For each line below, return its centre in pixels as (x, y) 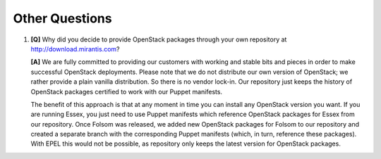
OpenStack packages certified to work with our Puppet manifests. (126, 91)
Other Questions (62, 18)
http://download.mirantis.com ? (75, 49)
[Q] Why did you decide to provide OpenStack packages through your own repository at (159, 39)
